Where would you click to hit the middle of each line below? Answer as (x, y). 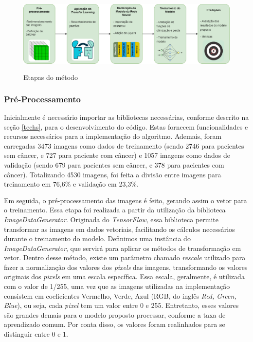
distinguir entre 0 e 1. (36, 334)
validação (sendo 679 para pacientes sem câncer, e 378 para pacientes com (114, 164)
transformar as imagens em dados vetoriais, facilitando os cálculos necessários (119, 229)
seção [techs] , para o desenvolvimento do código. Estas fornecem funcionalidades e (126, 126)
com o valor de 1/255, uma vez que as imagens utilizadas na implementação (117, 286)
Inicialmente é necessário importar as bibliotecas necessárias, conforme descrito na (126, 117)
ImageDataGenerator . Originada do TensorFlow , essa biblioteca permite (111, 219)
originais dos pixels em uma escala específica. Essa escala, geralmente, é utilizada (124, 276)
